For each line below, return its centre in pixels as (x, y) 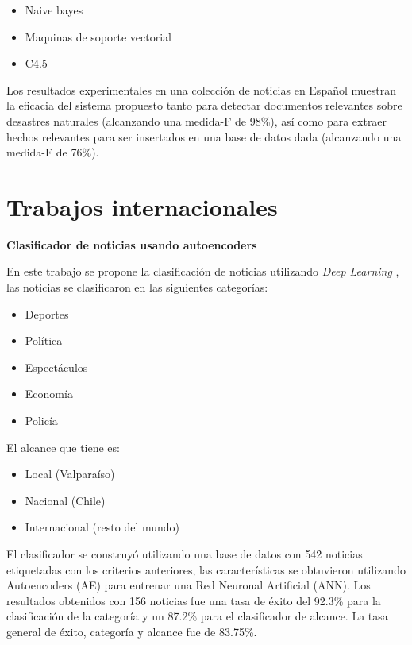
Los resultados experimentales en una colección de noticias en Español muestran (202, 89)
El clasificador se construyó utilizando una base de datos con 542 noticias (185, 554)
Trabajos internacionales (142, 206)
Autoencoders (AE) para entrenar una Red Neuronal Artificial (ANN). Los (189, 585)
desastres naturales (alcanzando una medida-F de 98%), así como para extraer (197, 120)
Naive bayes (54, 10)
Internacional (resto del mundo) (102, 527)
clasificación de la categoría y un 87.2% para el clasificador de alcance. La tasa (197, 616)
